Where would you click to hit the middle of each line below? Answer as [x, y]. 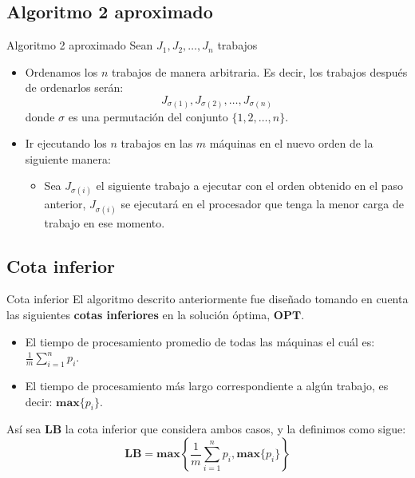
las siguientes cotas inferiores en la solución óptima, [138, 315]
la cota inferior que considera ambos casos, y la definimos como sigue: [235, 429]
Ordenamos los [61, 71]
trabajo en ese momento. [105, 222]
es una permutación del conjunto [148, 116]
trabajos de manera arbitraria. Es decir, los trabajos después [259, 71]
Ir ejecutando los [66, 143]
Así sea [24, 429]
